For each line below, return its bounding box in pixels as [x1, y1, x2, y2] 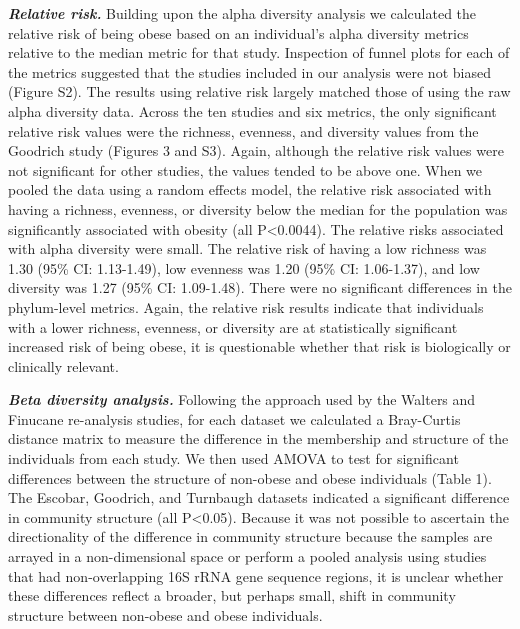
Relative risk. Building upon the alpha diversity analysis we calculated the [8, 3, 477, 23]
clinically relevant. [8, 355, 119, 376]
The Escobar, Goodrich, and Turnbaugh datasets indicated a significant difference [8, 487, 510, 508]
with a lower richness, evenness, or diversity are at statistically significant [8, 316, 458, 337]
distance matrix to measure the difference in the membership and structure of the [8, 428, 509, 449]
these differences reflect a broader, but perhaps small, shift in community [8, 585, 456, 606]
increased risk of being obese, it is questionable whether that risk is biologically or [8, 336, 511, 357]
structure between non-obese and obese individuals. [8, 604, 323, 625]
